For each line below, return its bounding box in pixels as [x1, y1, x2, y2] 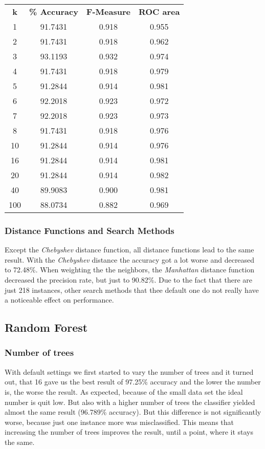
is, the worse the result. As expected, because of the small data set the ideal [5, 386, 243, 397]
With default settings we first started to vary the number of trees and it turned [5, 366, 254, 377]
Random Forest [5, 319, 88, 335]
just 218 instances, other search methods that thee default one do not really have [5, 284, 259, 295]
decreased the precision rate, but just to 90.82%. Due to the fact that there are [5, 274, 252, 285]
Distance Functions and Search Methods [5, 224, 174, 237]
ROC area [138, 6, 180, 17]
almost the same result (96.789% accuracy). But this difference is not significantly [5, 407, 261, 417]
